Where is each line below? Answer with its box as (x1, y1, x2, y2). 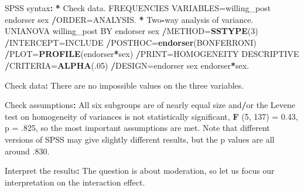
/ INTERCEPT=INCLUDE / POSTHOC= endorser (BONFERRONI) (5, 36, 257, 48)
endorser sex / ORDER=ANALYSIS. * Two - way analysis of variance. (5, 13, 254, 25)
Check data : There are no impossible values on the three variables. (5, 79, 244, 91)
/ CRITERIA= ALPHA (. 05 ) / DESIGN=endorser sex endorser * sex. (5, 59, 250, 71)
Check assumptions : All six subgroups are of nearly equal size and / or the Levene (5, 99, 296, 111)
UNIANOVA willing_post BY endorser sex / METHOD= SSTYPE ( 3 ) (5, 25, 258, 37)
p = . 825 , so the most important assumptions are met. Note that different (5, 122, 270, 134)
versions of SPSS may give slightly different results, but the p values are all (5, 133, 275, 145)
